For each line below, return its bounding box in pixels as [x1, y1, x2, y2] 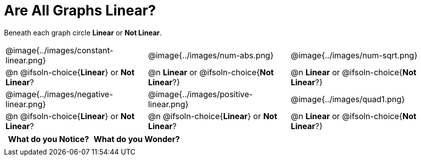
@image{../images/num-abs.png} [148, 50, 274, 60]
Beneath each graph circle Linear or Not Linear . [4, 28, 162, 37]
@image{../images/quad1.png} [290, 94, 405, 104]
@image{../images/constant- [5, 45, 114, 55]
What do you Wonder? [93, 134, 180, 144]
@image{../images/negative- [5, 89, 113, 99]
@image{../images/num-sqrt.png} [290, 50, 418, 60]
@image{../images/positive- [148, 89, 253, 99]
